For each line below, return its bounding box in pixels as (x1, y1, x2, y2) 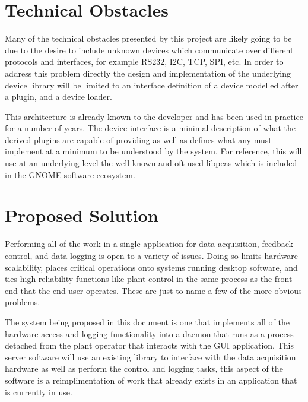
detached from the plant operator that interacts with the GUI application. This (5, 339, 294, 352)
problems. (5, 296, 40, 308)
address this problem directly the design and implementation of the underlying (5, 67, 291, 79)
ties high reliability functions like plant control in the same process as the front (5, 273, 293, 285)
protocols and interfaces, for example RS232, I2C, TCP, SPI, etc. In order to (5, 55, 284, 68)
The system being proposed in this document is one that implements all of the (5, 315, 290, 328)
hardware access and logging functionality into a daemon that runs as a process (5, 327, 294, 340)
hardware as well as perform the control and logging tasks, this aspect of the (5, 362, 283, 375)
